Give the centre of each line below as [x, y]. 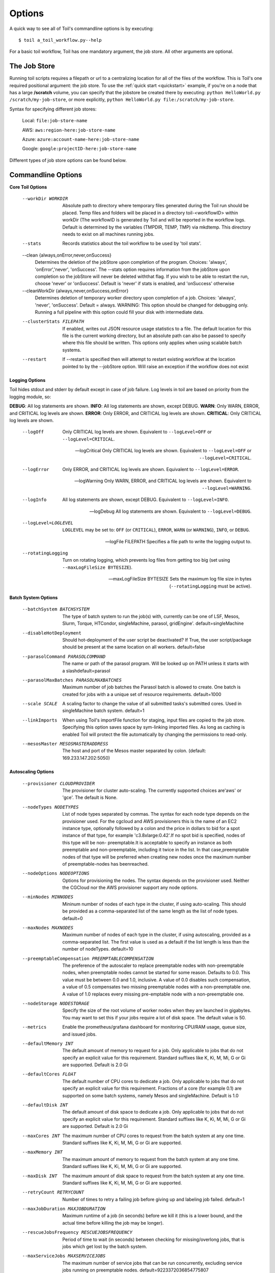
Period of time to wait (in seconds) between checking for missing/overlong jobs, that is [153, 1239]
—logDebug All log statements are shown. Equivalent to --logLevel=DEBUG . [170, 511]
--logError [36, 469]
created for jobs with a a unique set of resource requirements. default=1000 [142, 694]
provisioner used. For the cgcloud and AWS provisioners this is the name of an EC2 [149, 821]
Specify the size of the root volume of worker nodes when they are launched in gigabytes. [157, 1010]
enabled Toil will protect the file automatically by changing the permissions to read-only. [155, 734]
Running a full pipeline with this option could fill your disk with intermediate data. [119, 312]
